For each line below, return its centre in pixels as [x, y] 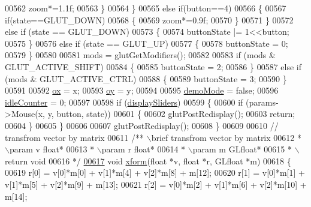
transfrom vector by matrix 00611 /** [75, 137]
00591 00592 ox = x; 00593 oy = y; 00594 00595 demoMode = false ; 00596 [142, 90]
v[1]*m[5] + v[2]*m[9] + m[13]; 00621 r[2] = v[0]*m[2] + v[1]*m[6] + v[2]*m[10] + [156, 184]
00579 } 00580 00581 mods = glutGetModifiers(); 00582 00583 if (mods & [140, 55]
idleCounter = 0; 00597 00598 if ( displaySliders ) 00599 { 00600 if [124, 102]
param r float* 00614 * [144, 149]
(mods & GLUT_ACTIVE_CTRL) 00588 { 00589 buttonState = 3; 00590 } [146, 78]
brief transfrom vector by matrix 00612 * [226, 137]
